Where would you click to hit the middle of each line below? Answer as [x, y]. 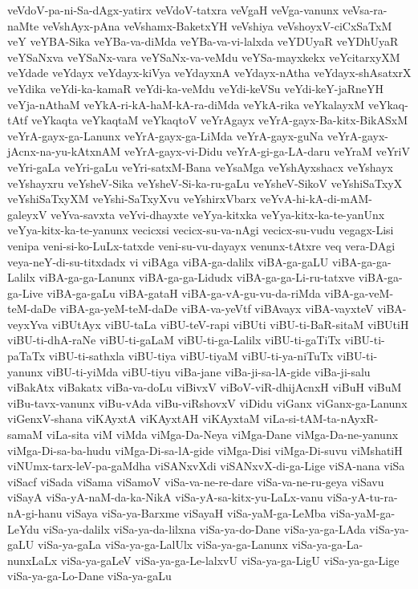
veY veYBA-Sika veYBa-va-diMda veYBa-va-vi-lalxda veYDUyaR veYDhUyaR [203, 41]
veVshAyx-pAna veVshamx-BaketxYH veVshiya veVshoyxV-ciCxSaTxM [217, 25]
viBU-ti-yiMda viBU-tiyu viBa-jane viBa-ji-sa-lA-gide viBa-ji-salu [209, 371]
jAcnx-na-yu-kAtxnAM [64, 151]
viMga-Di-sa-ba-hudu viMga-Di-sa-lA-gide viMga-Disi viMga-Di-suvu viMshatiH [205, 450]
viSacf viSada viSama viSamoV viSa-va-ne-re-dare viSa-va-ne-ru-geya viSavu [196, 481]
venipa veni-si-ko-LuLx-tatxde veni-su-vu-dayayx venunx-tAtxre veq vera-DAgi [201, 245]
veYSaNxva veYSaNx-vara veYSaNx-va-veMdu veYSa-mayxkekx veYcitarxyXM [204, 57]
